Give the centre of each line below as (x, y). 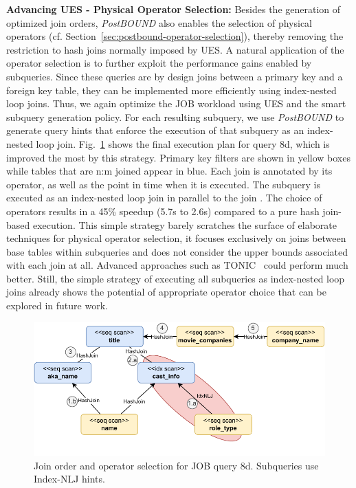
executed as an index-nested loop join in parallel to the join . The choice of (164, 198)
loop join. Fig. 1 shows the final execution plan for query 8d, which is (183, 143)
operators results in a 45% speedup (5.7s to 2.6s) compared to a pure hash (163, 211)
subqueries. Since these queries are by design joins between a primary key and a (175, 76)
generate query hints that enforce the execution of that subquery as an (155, 130)
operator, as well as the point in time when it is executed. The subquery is (164, 184)
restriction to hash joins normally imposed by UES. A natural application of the (175, 49)
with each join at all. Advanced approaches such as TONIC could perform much (177, 265)
